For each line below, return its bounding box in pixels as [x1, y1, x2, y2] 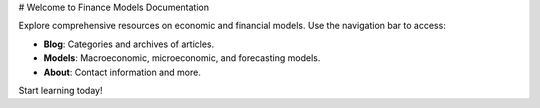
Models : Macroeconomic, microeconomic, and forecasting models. [43, 52, 321, 64]
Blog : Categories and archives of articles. [43, 38, 215, 50]
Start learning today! [18, 84, 103, 96]
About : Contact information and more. [43, 66, 202, 78]
